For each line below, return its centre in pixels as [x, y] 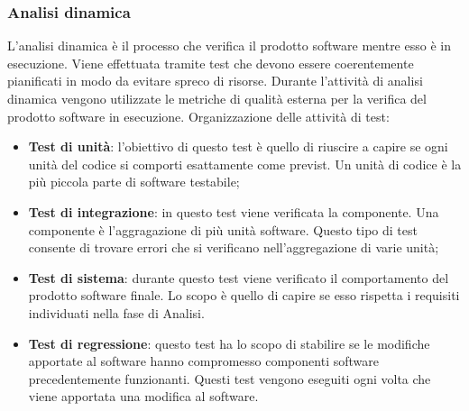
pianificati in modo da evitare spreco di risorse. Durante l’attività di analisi [215, 81]
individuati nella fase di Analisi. [116, 312]
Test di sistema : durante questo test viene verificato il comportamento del [239, 277]
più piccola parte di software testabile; [134, 182]
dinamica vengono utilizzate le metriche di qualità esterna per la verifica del [217, 98]
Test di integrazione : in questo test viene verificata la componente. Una [234, 211]
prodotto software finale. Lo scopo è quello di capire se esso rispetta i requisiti [244, 295]
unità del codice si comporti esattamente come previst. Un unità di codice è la [245, 164]
